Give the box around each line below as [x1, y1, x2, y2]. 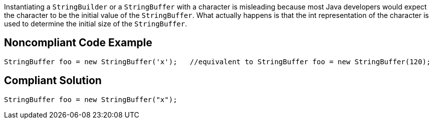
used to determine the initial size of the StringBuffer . [4, 19, 187, 28]
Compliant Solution [4, 74, 102, 87]
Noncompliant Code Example [4, 36, 152, 49]
